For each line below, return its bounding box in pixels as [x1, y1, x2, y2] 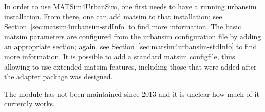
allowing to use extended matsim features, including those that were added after [4, 61, 257, 72]
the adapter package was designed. [4, 71, 113, 82]
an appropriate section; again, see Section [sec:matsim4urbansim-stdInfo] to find [4, 41, 257, 52]
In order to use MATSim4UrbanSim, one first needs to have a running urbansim [4, 1, 257, 11]
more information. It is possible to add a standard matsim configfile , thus [4, 51, 235, 61]
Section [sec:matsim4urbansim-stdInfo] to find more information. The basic [4, 21, 241, 32]
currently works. [4, 98, 55, 109]
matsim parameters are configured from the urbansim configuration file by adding [4, 31, 261, 41]
